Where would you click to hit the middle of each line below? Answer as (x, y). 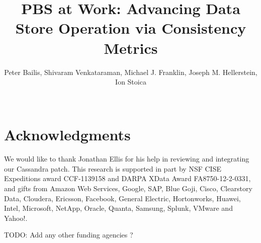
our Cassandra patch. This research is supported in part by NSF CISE (113, 168)
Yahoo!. (16, 218)
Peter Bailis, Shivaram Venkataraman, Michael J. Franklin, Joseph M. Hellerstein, (131, 72)
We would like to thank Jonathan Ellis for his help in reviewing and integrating (127, 159)
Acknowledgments (67, 135)
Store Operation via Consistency (131, 28)
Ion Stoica (131, 82)
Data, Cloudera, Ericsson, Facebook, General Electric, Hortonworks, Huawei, (122, 198)
